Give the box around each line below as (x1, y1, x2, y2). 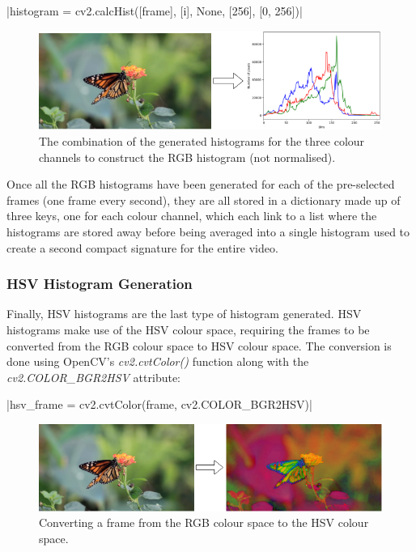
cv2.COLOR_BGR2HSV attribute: (6, 368, 181, 385)
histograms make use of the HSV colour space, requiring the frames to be (6, 321, 370, 338)
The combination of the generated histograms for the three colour (39, 132, 365, 149)
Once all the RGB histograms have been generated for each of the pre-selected (6, 176, 395, 193)
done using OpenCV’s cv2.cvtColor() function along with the (6, 353, 309, 370)
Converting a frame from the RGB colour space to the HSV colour (39, 514, 369, 531)
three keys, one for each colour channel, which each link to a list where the (6, 207, 377, 224)
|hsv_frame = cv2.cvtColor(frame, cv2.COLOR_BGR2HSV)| (6, 396, 312, 413)
